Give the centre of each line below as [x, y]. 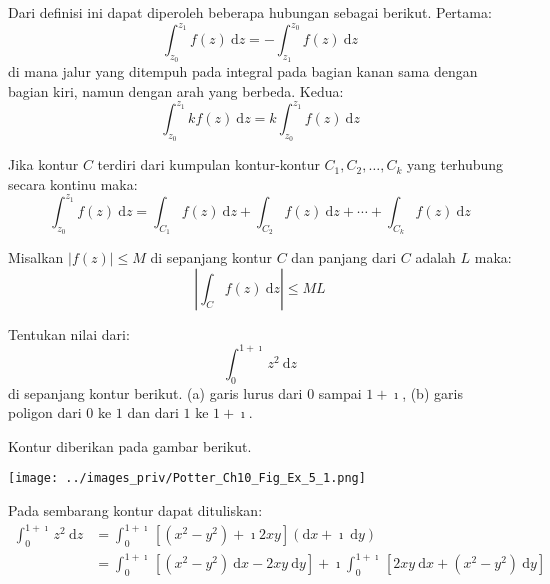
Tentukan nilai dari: [69, 333]
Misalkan [36, 257]
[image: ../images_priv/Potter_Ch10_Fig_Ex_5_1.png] [187, 478]
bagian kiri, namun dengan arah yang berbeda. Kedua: [176, 90]
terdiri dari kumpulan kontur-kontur [208, 164]
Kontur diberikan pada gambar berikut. [130, 445]
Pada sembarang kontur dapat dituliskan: [135, 510]
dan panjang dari [344, 257]
